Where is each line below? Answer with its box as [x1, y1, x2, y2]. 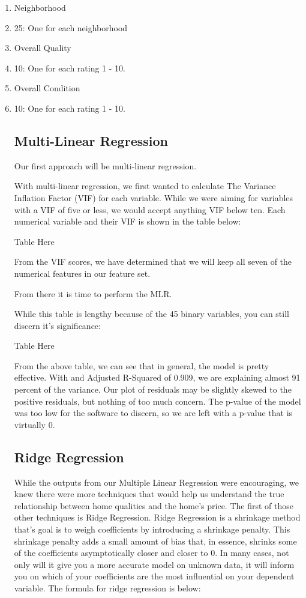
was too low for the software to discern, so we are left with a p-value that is [14, 406, 293, 419]
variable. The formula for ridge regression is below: [14, 582, 201, 594]
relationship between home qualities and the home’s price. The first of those [14, 499, 294, 512]
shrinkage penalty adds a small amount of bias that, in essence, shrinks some [14, 534, 297, 547]
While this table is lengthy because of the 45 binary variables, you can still [14, 307, 289, 320]
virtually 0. [14, 418, 55, 430]
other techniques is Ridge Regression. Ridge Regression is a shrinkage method [14, 511, 301, 524]
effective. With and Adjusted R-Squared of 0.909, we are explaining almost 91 [14, 371, 301, 384]
